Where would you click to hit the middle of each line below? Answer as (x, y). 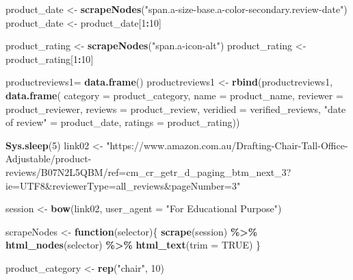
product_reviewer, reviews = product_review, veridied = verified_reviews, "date (176, 109)
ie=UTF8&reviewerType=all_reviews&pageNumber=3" (123, 185)
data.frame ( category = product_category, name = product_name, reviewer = (174, 95)
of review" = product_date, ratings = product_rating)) (123, 122)
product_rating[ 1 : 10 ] (50, 59)
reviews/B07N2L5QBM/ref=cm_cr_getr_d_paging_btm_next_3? (148, 171)
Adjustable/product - (49, 158)
